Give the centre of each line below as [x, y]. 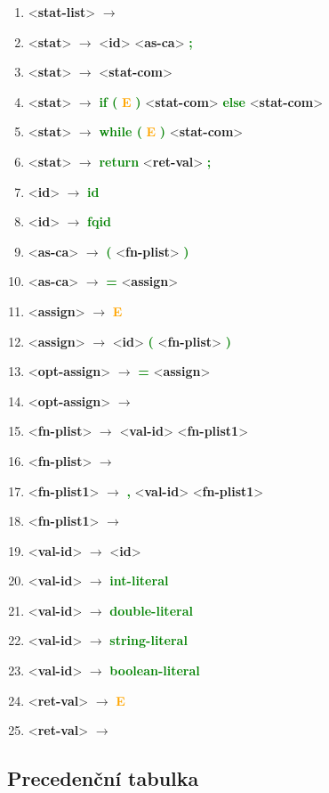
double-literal [151, 610]
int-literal [139, 580]
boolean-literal [155, 670]
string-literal [148, 640]
